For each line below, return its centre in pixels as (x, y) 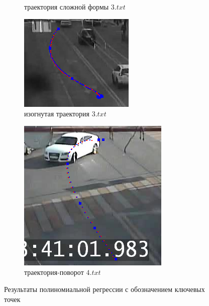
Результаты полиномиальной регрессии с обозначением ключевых (104, 289)
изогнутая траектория (57, 114)
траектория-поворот (54, 272)
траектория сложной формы (67, 7)
